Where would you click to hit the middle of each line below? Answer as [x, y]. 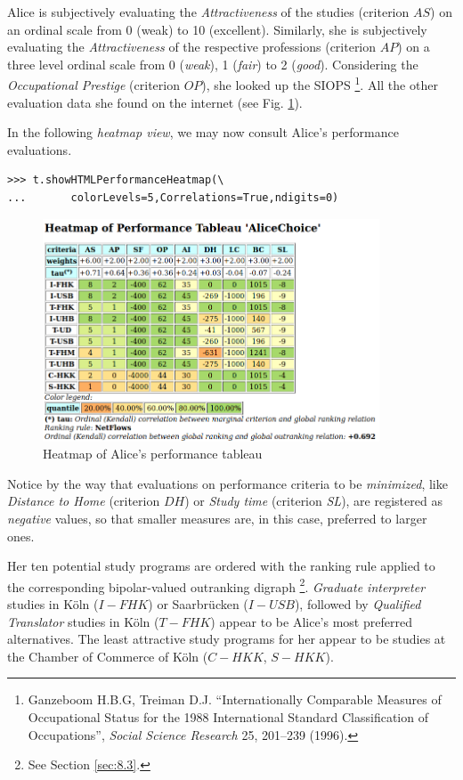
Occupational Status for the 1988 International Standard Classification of [228, 716]
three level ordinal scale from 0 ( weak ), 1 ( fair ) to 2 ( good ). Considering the [213, 64]
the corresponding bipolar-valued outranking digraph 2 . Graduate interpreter [216, 585]
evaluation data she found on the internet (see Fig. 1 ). [155, 102]
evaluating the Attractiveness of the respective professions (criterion [192, 47]
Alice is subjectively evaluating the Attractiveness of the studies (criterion [208, 12]
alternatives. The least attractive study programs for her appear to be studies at [227, 639]
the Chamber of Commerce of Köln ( [108, 656]
